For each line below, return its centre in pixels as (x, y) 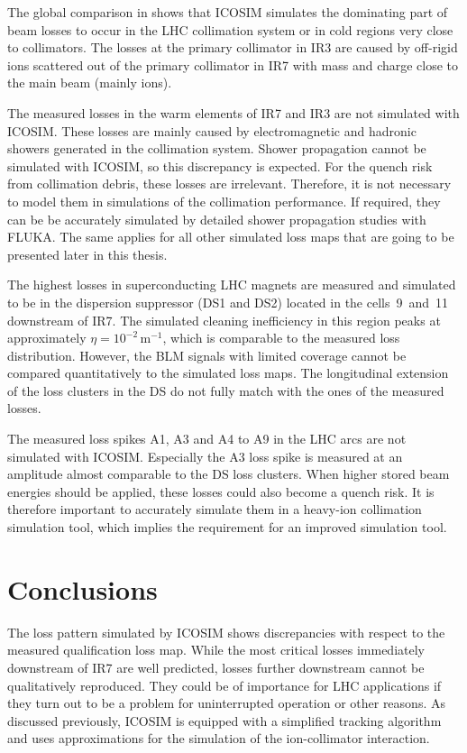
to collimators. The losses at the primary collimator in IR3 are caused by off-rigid (233, 47)
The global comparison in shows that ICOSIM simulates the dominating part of (228, 12)
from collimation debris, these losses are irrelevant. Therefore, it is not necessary (229, 184)
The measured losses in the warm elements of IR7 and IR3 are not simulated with (233, 112)
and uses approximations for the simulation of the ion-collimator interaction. (219, 738)
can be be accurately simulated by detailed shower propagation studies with (217, 219)
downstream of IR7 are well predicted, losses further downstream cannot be (216, 667)
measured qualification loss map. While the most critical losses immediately (216, 650)
